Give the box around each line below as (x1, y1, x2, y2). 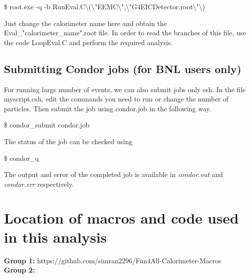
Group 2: (4, 265, 35, 275)
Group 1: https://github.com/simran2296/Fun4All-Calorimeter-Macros (4, 255, 222, 265)
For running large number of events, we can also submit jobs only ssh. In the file (4, 84, 246, 94)
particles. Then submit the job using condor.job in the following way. (4, 103, 211, 113)
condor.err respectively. (4, 178, 74, 189)
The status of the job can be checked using (4, 136, 132, 146)
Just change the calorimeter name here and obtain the (4, 18, 167, 28)
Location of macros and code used (4, 207, 239, 227)
